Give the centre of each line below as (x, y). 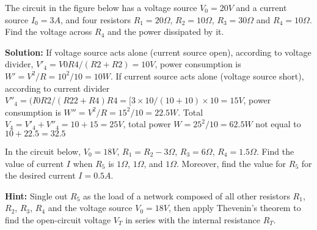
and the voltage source (90, 208)
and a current (261, 7)
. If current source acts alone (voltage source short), (207, 76)
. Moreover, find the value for (231, 163)
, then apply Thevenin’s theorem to (235, 208)
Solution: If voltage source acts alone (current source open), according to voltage (158, 52)
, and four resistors (95, 19)
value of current (35, 163)
